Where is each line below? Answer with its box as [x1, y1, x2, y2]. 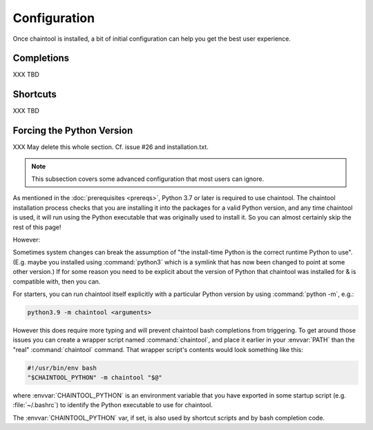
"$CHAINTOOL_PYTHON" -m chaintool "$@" [27, 373, 162, 382]
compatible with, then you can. [12, 277, 101, 286]
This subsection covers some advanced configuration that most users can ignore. [31, 175, 265, 183]
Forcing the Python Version [12, 125, 133, 137]
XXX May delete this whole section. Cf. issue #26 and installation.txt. [12, 143, 209, 151]
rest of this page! [12, 223, 61, 231]
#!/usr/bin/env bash [27, 364, 97, 372]
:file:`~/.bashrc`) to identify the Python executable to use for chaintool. [12, 401, 213, 409]
